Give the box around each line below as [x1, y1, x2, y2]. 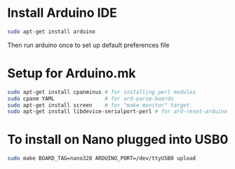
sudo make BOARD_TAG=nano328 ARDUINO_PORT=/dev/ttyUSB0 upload [7, 155, 196, 162]
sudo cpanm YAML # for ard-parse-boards [7, 95, 174, 102]
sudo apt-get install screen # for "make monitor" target [7, 102, 190, 109]
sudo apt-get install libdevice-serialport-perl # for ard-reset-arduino [7, 108, 228, 115]
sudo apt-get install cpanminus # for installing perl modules [7, 88, 196, 95]
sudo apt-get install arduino [7, 28, 96, 35]
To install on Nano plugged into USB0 [7, 132, 229, 148]
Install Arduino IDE [7, 5, 118, 21]
